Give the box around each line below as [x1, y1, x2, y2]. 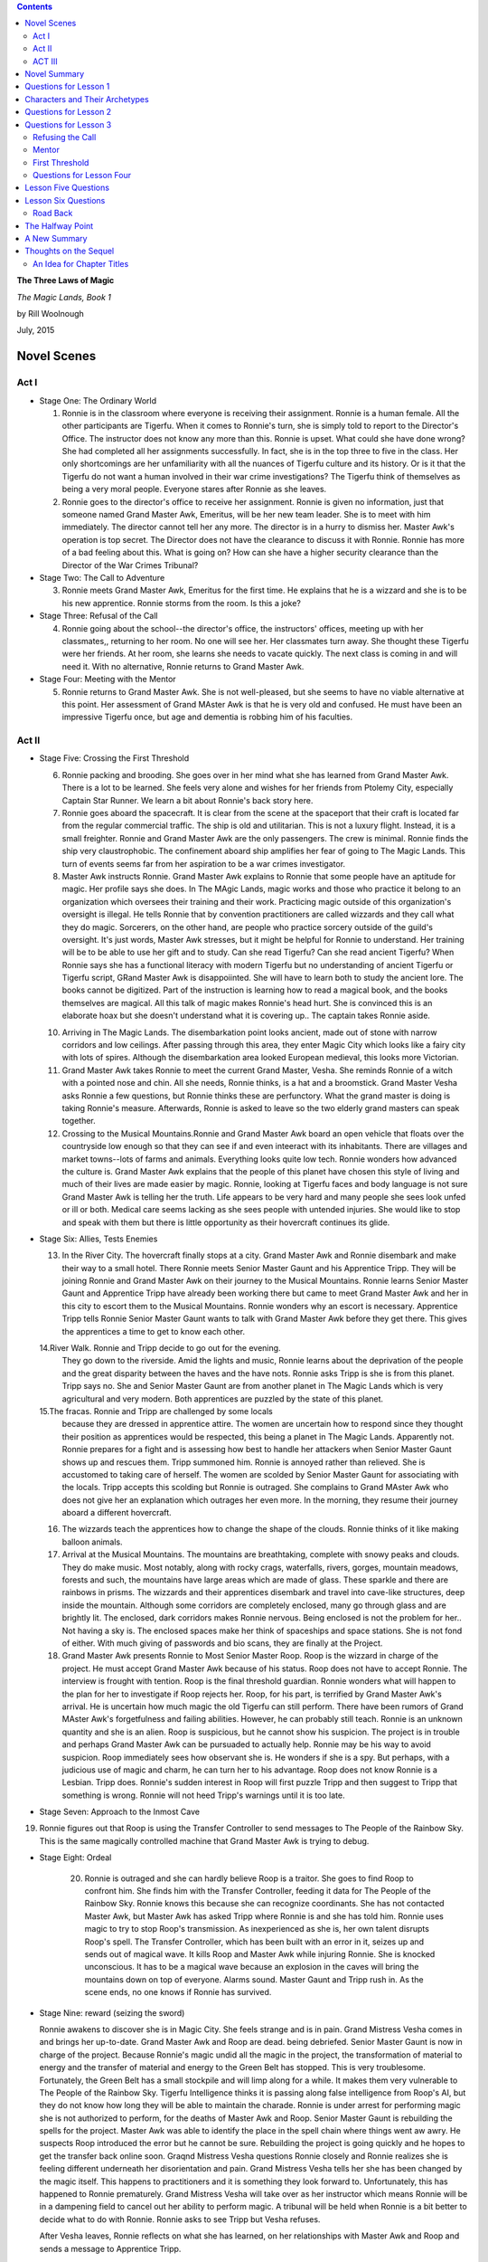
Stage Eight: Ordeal [39, 1852, 112, 1863]
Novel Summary [24, 68, 85, 79]
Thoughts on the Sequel [24, 245, 115, 257]
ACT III [33, 55, 58, 67]
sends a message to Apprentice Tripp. [39, 2243, 182, 2254]
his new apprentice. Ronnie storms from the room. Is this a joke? [61, 597, 302, 608]
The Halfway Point [24, 220, 94, 231]
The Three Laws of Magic [16, 275, 115, 286]
